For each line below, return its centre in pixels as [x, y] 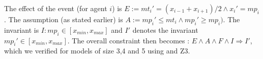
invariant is [22, 29]
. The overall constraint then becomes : [128, 40]
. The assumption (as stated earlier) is [64, 19]
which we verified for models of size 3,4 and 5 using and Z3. [97, 51]
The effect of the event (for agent [56, 8]
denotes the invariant [165, 29]
